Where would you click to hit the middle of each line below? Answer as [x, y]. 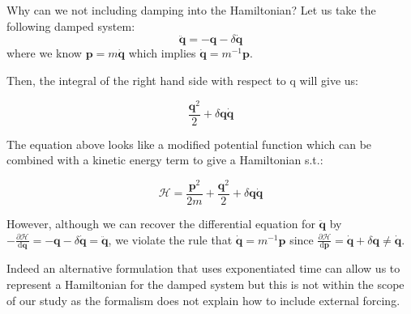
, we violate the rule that [170, 239]
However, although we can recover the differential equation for [161, 224]
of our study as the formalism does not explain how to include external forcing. [203, 300]
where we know [44, 53]
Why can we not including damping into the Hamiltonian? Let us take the [191, 10]
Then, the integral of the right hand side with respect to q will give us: [182, 80]
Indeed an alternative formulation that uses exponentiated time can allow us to [203, 268]
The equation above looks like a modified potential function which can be [189, 144]
